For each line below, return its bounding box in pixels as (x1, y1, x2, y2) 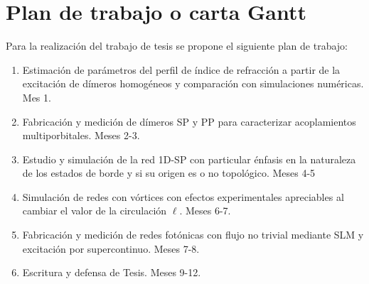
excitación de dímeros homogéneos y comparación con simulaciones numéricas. (22, 76, 364, 91)
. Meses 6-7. (179, 203, 231, 218)
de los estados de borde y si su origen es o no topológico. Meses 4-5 (22, 165, 316, 180)
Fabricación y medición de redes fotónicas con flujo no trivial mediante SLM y (22, 227, 364, 242)
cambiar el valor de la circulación (22, 203, 167, 218)
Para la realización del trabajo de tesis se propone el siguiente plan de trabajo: (6, 38, 348, 53)
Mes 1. (22, 89, 51, 104)
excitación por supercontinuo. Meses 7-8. (22, 241, 200, 256)
